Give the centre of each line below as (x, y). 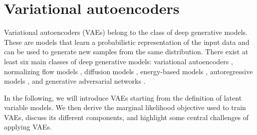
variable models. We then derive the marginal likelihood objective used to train (125, 107)
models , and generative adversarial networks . (75, 81)
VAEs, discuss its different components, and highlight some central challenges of (127, 117)
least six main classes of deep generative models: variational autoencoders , (119, 61)
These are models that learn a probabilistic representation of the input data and (127, 42)
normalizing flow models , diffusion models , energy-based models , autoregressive (128, 71)
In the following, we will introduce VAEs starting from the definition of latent (123, 97)
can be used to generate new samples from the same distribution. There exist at (126, 52)
